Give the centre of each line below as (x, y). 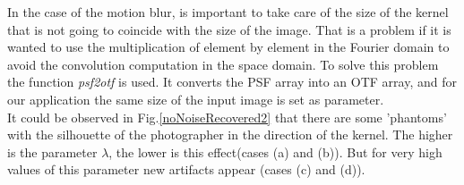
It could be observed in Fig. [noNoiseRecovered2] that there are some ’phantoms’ (227, 117)
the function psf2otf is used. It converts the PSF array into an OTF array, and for (232, 82)
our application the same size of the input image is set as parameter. (196, 99)
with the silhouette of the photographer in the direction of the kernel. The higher (230, 135)
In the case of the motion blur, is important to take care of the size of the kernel (228, 12)
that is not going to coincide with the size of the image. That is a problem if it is (229, 29)
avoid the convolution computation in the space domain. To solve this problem (223, 64)
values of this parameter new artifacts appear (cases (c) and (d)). (186, 169)
